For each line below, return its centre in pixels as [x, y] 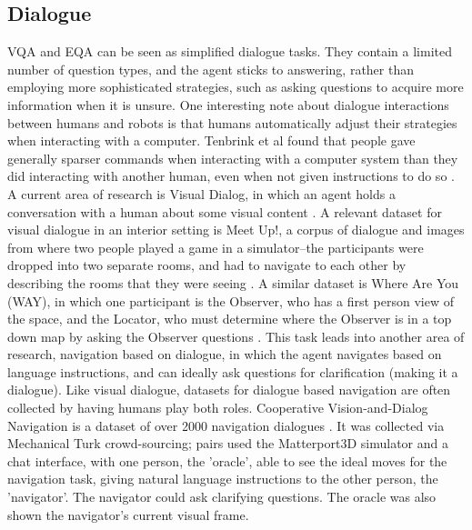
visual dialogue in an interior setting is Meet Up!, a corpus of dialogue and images [236, 230]
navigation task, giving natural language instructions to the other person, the [223, 479]
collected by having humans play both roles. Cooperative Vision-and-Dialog [218, 408]
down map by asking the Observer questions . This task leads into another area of [236, 336]
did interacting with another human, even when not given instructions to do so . [231, 176]
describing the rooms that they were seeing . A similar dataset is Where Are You [233, 282]
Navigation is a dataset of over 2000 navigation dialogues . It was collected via [226, 425]
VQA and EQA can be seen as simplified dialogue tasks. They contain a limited [230, 51]
